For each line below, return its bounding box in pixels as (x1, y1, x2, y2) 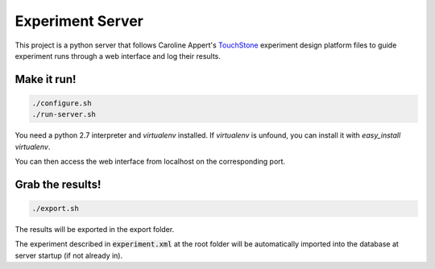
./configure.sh (31, 98, 92, 108)
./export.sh (31, 204, 80, 213)
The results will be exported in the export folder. (14, 225, 175, 234)
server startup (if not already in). (14, 250, 123, 260)
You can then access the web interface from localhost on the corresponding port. (14, 157, 286, 167)
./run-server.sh (31, 110, 97, 119)
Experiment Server (14, 12, 144, 30)
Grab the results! (14, 177, 101, 191)
